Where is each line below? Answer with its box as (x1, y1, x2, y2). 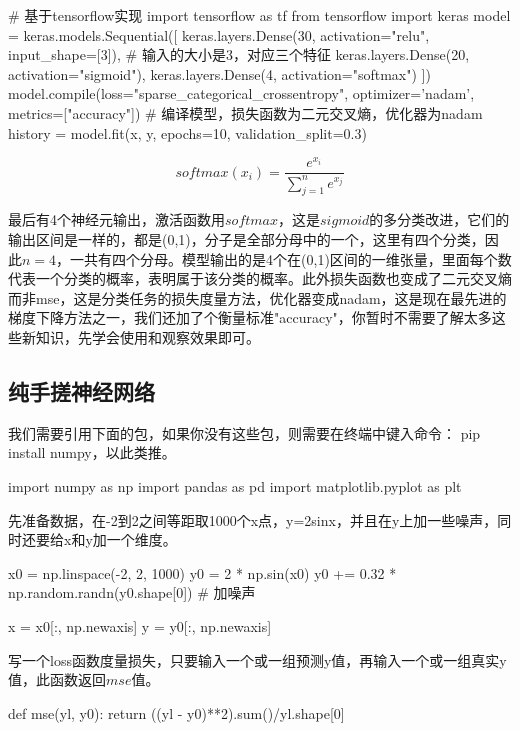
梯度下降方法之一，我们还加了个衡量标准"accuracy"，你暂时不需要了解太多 (8, 307, 492, 328)
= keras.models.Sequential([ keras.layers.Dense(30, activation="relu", (8, 24, 430, 45)
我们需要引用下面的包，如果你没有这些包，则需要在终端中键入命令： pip (8, 422, 481, 443)
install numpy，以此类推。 (8, 442, 176, 463)
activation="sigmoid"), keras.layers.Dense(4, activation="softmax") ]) (8, 63, 431, 84)
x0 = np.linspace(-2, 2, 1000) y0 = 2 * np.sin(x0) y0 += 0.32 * (8, 562, 397, 583)
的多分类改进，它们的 (369, 209, 510, 230)
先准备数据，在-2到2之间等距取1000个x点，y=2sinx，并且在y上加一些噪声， (8, 509, 498, 530)
